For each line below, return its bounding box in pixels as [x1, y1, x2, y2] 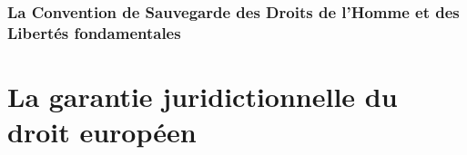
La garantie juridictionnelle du [7, 77, 398, 114]
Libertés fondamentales [7, 21, 181, 44]
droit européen [7, 113, 197, 150]
